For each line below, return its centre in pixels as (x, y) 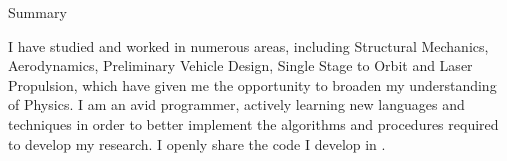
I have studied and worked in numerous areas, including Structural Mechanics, (248, 45)
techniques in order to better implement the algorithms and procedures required (253, 123)
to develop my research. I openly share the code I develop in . (197, 143)
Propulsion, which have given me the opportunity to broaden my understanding (252, 84)
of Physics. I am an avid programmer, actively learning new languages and (236, 104)
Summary (37, 12)
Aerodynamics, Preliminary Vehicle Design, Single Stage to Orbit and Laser (240, 65)
